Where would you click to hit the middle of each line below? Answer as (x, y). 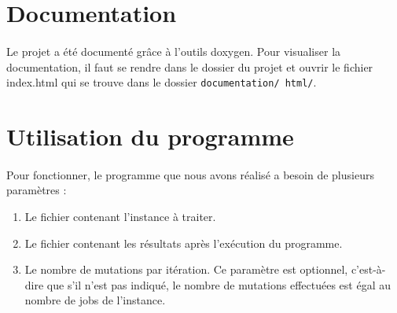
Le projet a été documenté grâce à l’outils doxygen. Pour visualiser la (174, 51)
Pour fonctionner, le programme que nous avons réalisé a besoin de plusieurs (190, 174)
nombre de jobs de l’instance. (95, 300)
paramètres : (37, 190)
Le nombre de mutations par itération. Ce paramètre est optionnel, (186, 269)
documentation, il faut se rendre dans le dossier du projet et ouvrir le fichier (190, 66)
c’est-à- (368, 269)
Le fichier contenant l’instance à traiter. (120, 216)
